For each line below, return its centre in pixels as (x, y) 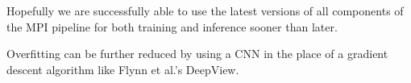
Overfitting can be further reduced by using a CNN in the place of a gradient (197, 54)
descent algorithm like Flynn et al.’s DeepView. (123, 69)
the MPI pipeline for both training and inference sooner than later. (172, 26)
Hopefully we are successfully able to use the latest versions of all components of (205, 10)
